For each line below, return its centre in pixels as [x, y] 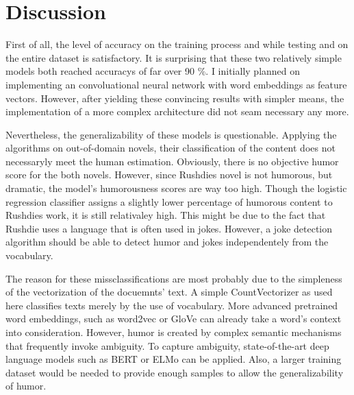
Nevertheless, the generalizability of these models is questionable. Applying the [171, 134]
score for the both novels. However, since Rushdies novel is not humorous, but [169, 175]
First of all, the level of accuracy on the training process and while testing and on [177, 44]
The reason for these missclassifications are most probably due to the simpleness [174, 278]
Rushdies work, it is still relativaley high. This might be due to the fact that [166, 215]
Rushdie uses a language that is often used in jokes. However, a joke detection [169, 228]
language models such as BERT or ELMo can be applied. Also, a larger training [174, 359]
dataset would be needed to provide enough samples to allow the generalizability [175, 372]
